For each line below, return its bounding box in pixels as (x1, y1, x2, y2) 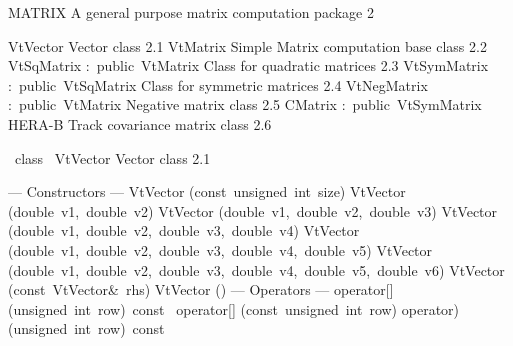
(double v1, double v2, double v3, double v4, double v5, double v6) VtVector (8, 259, 505, 280)
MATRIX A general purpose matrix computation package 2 (8, 2, 374, 22)
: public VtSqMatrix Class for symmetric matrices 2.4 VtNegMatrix (8, 74, 428, 95)
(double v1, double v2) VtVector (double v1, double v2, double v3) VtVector (8, 200, 498, 221)
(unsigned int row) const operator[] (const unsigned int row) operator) (8, 298, 460, 319)
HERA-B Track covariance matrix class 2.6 (8, 113, 272, 134)
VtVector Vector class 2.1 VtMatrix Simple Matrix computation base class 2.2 (8, 35, 487, 56)
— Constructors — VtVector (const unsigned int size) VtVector (8, 181, 406, 202)
